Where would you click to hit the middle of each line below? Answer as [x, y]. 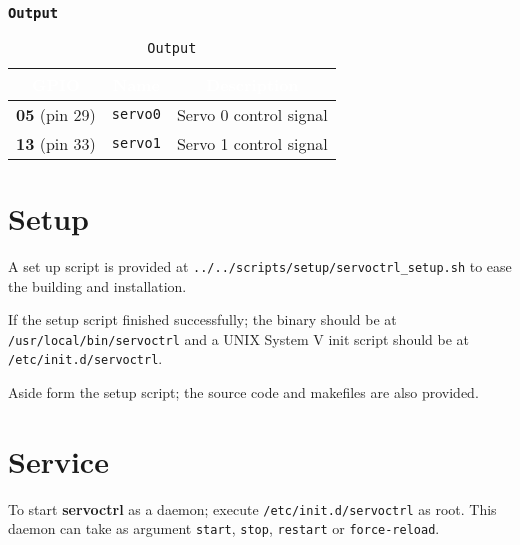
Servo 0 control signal [252, 114]
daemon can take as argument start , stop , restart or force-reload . [224, 528]
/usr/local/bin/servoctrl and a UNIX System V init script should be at [239, 338]
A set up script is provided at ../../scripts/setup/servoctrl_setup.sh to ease [260, 265]
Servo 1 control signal [252, 143]
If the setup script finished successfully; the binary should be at [202, 319]
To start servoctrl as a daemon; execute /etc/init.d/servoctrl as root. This [252, 508]
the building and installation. [97, 285]
